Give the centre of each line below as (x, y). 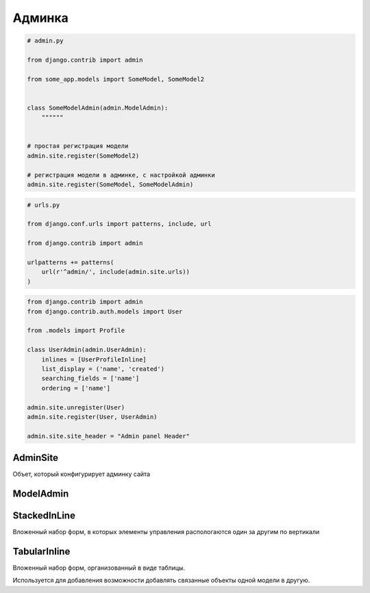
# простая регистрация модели (78, 146)
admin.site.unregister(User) (76, 407)
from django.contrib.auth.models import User (105, 311)
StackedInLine (44, 516)
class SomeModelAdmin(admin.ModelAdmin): (98, 108)
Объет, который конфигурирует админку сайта (82, 474)
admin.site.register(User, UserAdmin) (92, 417)
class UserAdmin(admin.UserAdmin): (87, 350)
